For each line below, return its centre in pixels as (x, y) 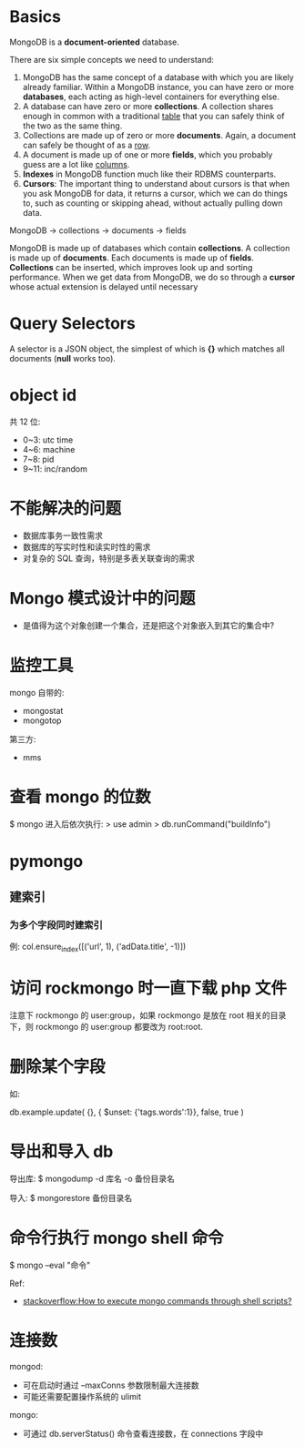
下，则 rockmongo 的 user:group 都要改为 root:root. (106, 1027)
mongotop (42, 720)
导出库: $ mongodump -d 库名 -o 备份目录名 (92, 1179)
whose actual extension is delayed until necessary (104, 286)
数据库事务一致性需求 (62, 535)
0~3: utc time (48, 440)
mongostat (43, 710)
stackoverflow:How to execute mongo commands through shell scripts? (157, 1300)
